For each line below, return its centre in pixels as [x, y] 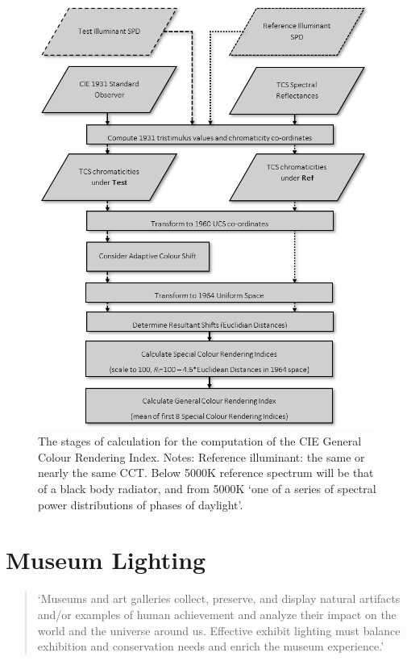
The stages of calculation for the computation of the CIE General [200, 441]
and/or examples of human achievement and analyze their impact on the [217, 614]
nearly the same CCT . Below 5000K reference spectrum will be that [206, 473]
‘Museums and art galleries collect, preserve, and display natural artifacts [219, 598]
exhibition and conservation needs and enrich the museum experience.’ [211, 646]
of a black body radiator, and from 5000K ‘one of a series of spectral [207, 489]
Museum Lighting [106, 560]
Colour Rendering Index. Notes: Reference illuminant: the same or [201, 456]
